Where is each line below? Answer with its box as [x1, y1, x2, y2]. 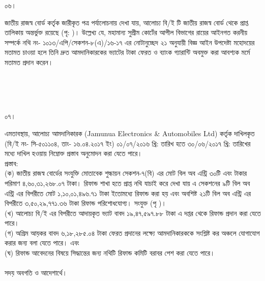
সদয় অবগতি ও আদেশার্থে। [5, 267, 67, 278]
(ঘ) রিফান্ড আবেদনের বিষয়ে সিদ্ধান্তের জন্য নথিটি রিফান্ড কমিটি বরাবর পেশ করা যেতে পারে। [5, 247, 215, 258]
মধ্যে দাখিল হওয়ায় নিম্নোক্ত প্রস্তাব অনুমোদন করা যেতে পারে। [5, 148, 142, 159]
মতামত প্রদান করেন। [5, 56, 53, 67]
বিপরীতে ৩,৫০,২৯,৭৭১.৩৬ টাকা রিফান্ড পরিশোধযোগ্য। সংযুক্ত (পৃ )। [5, 198, 166, 208]
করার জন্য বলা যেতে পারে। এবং [5, 237, 79, 248]
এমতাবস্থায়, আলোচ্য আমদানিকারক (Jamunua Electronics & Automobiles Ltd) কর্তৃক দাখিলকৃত [5, 128, 255, 138]
